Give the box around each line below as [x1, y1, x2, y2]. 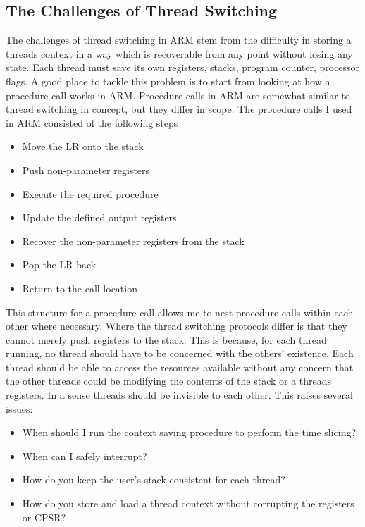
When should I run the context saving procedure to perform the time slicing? [22, 425, 357, 440]
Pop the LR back [22, 257, 97, 272]
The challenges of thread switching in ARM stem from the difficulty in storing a [6, 32, 352, 47]
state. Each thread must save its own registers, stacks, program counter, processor [6, 60, 360, 75]
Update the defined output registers [22, 210, 177, 225]
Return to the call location [22, 280, 137, 295]
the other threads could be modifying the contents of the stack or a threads [6, 373, 332, 388]
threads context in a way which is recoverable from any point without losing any [6, 46, 353, 61]
